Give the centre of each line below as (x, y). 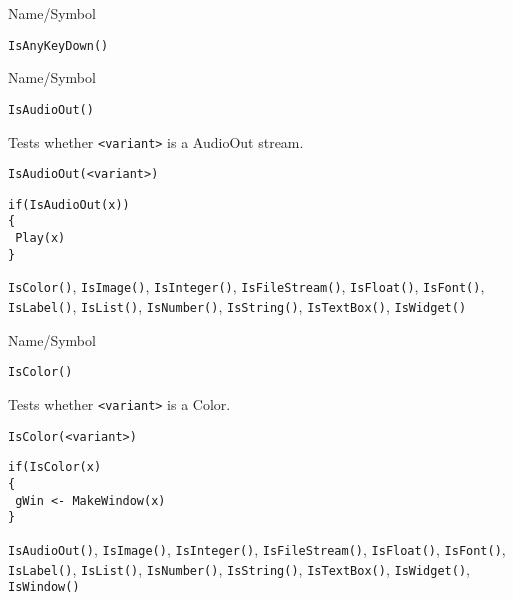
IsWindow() (44, 587)
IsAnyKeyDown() (58, 45)
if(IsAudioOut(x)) (69, 204)
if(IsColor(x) (55, 467)
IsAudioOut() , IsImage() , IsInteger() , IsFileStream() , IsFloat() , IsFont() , (257, 548)
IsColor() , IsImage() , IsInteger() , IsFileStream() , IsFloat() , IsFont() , (246, 286)
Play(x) (40, 238)
